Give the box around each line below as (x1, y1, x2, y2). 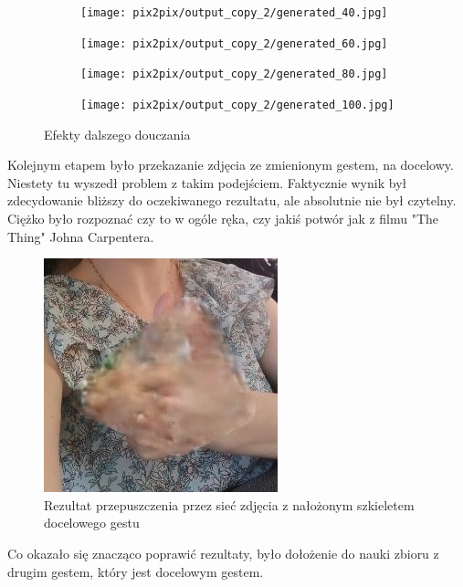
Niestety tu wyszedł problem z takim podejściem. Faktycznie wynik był (7, 173, 407, 192)
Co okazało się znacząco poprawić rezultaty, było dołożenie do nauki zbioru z (7, 543, 439, 562)
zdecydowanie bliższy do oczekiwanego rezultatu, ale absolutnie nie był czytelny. (7, 191, 457, 210)
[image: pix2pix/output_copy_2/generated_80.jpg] (80, 68, 388, 81)
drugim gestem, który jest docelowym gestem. (7, 561, 264, 581)
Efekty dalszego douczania (44, 124, 191, 143)
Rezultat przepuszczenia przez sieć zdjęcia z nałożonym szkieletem (44, 495, 415, 514)
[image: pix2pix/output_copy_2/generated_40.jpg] (80, 6, 388, 19)
